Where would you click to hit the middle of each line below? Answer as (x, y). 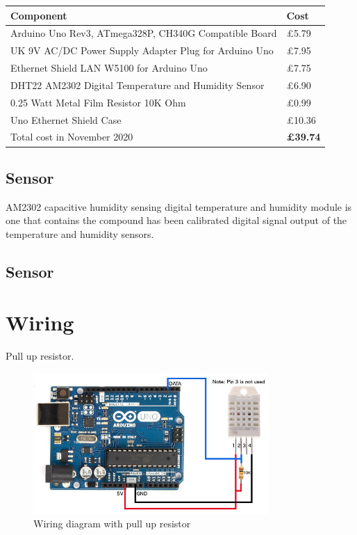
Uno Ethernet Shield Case (66, 119)
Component (39, 15)
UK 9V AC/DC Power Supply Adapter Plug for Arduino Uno (142, 50)
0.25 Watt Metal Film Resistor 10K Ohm (98, 102)
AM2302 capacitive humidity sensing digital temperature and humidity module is (179, 206)
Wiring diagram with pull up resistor (112, 524)
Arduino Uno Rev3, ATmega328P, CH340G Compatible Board (144, 33)
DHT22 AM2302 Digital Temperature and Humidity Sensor (138, 85)
